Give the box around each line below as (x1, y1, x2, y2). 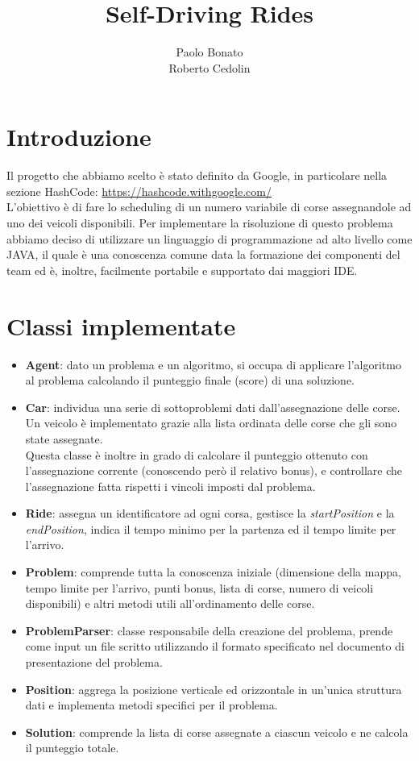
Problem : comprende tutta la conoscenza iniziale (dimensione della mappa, (25, 563, 401, 580)
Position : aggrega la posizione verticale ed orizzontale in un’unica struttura (25, 680, 402, 697)
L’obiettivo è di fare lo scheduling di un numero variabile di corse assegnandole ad (6, 198, 412, 215)
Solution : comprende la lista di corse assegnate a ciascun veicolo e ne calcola (25, 723, 409, 740)
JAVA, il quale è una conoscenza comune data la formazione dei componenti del (6, 246, 400, 263)
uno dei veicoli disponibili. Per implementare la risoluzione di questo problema (6, 214, 393, 231)
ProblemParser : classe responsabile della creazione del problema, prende (25, 622, 393, 638)
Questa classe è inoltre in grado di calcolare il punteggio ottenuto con (25, 446, 368, 463)
